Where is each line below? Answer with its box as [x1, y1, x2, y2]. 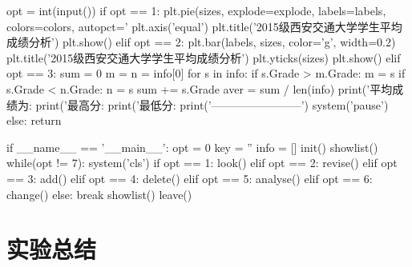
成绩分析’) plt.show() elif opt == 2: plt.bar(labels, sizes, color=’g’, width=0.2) [6, 34, 396, 50]
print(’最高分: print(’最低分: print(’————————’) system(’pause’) [35, 96, 389, 113]
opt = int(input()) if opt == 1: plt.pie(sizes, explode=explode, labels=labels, [6, 2, 386, 18]
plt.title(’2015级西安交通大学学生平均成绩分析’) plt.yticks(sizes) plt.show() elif [6, 49, 401, 66]
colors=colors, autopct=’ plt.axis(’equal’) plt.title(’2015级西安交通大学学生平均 [6, 18, 402, 34]
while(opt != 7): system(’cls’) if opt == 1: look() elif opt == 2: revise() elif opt [6, 154, 398, 171]
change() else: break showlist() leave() [6, 185, 192, 202]
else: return [6, 112, 62, 129]
